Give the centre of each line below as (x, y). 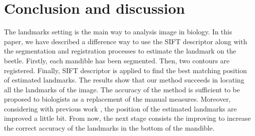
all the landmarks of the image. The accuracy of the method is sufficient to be (122, 89)
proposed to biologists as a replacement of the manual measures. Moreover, (117, 99)
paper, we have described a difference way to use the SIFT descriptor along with (126, 41)
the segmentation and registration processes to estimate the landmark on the (120, 51)
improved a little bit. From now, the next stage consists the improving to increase (127, 118)
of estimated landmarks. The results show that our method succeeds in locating (124, 80)
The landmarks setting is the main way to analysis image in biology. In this (118, 32)
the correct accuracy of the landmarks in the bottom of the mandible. (109, 128)
